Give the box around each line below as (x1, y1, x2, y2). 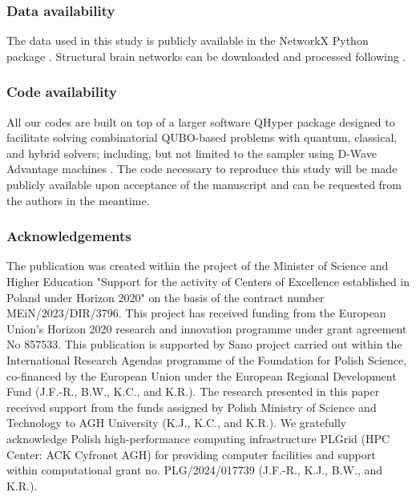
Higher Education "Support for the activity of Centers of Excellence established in (6, 273, 410, 289)
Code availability (6, 82, 117, 102)
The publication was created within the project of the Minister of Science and (6, 257, 389, 274)
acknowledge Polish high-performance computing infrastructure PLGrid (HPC (6, 429, 390, 446)
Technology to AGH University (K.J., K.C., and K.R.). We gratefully (6, 414, 347, 431)
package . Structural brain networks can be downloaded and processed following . (6, 47, 406, 64)
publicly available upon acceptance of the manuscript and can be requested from (6, 176, 402, 192)
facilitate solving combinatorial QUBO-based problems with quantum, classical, (6, 129, 398, 146)
